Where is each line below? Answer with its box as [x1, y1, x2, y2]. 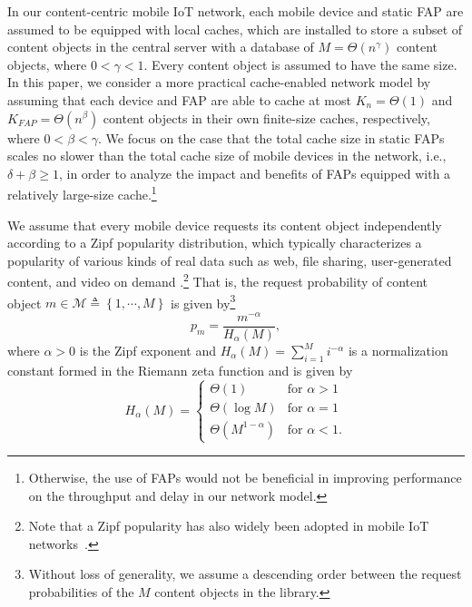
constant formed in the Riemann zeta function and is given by [7, 360, 353, 379]
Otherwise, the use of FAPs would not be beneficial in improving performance [28, 467, 462, 486]
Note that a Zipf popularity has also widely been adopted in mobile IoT [28, 516, 429, 535]
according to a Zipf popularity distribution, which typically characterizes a [7, 233, 422, 252]
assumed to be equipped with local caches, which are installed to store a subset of [7, 19, 463, 38]
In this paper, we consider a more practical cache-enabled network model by [7, 73, 431, 92]
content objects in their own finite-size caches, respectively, [103, 108, 430, 127]
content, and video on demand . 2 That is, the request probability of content [7, 269, 428, 291]
